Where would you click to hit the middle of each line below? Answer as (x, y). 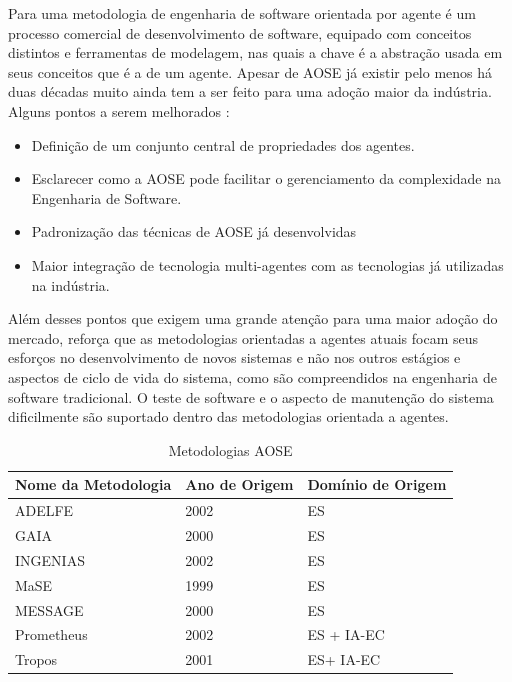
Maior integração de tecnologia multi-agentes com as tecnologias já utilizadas (267, 264)
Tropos (36, 659)
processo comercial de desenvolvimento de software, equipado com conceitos (240, 32)
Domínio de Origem (377, 484)
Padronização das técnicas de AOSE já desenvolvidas (194, 231)
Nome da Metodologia (93, 484)
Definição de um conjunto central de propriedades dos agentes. (223, 144)
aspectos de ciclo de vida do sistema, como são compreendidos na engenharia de (252, 376)
